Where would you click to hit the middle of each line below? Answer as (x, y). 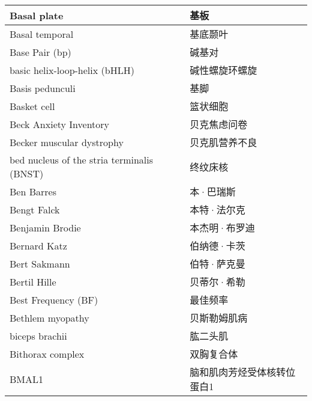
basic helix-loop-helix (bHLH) (72, 70)
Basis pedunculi (43, 88)
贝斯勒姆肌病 (219, 318)
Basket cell (32, 106)
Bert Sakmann (40, 263)
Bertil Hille (33, 281)
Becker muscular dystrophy (67, 142)
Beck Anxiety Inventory (60, 124)
